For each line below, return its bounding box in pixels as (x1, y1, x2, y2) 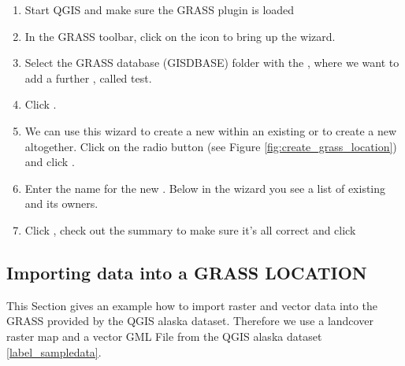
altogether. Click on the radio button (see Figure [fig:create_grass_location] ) (24, 138, 397, 154)
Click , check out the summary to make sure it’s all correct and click (24, 221, 356, 238)
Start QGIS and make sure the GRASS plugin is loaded (24, 2, 295, 17)
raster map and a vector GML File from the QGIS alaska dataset (6, 327, 322, 344)
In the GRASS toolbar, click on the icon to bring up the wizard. (24, 28, 336, 44)
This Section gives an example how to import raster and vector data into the (6, 297, 377, 313)
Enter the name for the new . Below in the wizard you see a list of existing (24, 179, 386, 196)
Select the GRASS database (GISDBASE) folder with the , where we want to (24, 54, 399, 71)
